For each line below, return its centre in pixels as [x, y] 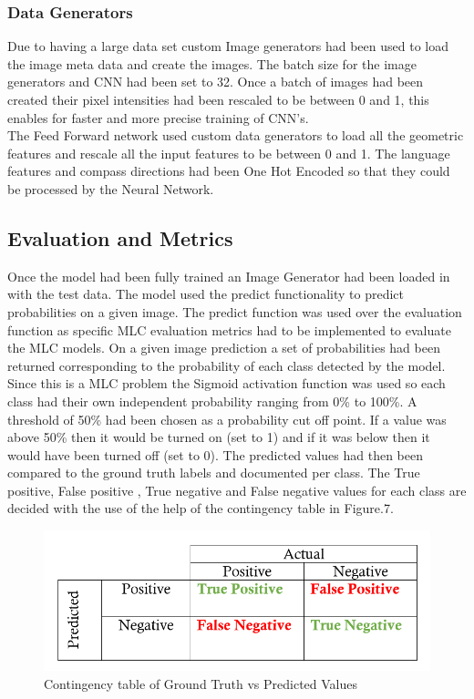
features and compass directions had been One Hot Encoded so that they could [229, 171]
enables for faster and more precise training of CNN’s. [158, 117]
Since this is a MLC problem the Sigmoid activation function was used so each [227, 383]
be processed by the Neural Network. [111, 188]
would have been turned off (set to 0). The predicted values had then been [215, 454]
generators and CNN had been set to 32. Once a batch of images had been [216, 82]
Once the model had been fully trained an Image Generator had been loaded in [229, 276]
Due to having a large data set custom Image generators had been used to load [228, 46]
